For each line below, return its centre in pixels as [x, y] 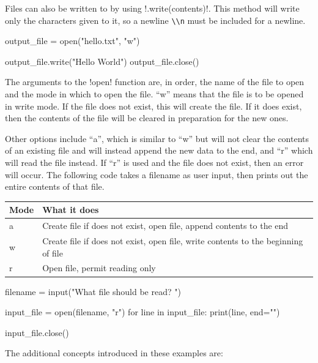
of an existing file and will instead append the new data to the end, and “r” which [159, 150]
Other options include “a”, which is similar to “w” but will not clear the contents [157, 138]
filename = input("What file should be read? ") [93, 291]
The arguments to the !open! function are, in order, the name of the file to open [155, 82]
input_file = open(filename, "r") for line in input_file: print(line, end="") [142, 312]
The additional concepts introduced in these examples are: [114, 353]
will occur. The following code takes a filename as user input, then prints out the [157, 174]
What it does [71, 210]
